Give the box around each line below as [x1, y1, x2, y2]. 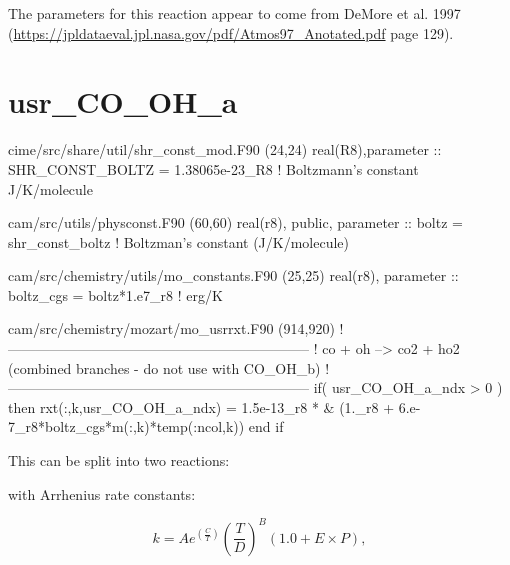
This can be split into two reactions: [8, 450, 230, 471]
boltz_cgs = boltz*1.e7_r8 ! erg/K [8, 284, 223, 305]
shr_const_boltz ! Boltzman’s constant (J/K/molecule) [8, 231, 349, 252]
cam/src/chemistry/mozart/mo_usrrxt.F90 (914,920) [8, 318, 335, 339]
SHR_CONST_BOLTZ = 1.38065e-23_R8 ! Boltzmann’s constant [8, 158, 419, 179]
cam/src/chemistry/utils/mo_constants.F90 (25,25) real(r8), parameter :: [8, 265, 459, 286]
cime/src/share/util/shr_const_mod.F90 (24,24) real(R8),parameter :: [8, 139, 442, 160]
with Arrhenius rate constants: [8, 483, 196, 504]
